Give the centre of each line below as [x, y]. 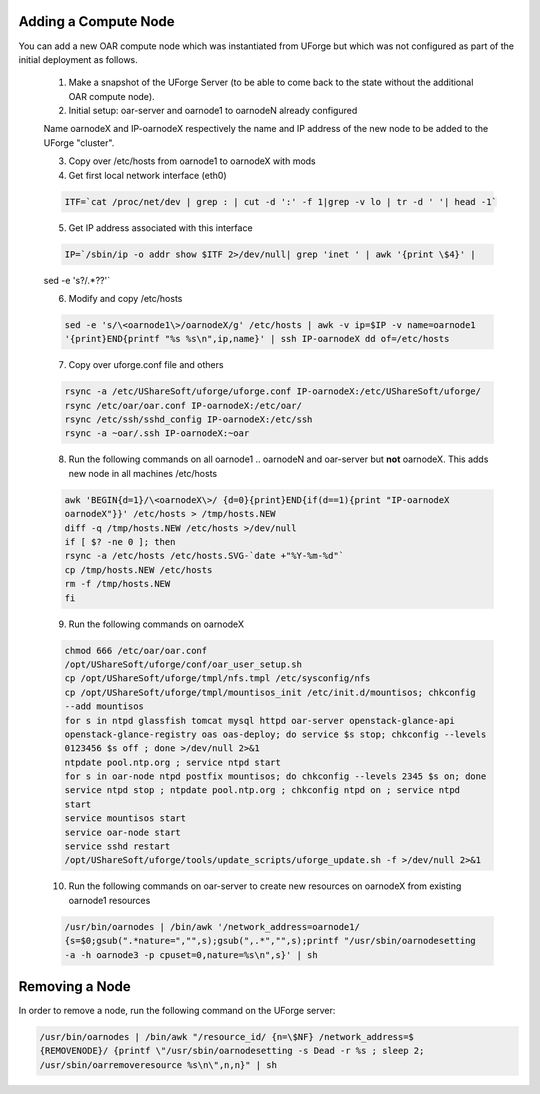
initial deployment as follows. [78, 59]
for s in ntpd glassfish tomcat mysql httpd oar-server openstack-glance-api [259, 720]
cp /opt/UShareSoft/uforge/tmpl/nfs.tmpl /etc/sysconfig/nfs [217, 678]
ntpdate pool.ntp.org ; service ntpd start [173, 762]
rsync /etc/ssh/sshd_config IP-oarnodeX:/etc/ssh [188, 419]
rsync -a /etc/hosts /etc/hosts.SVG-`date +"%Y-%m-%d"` [204, 556]
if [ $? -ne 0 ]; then [120, 542]
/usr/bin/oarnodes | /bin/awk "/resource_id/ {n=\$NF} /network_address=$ [227, 1037]
